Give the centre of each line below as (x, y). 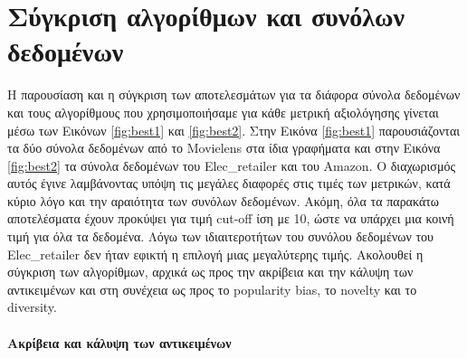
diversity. (32, 307)
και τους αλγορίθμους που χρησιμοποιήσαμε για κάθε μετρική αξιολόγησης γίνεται (223, 112)
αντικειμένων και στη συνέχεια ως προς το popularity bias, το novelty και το (212, 289)
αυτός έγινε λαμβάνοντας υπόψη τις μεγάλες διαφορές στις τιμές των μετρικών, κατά (229, 183)
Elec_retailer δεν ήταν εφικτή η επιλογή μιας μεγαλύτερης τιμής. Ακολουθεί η (215, 254)
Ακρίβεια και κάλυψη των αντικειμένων (119, 342)
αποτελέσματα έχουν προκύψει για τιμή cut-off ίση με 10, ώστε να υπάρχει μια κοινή (231, 218)
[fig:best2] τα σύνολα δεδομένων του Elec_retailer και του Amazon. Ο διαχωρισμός (231, 165)
